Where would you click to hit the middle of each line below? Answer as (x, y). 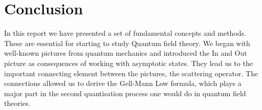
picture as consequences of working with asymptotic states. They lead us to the (128, 63)
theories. (17, 103)
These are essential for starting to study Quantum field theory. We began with (127, 43)
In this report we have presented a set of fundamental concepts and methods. (125, 33)
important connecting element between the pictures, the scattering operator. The (131, 73)
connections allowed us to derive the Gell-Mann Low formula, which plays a (123, 83)
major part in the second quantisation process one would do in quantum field (125, 93)
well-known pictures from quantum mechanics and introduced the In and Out (126, 53)
